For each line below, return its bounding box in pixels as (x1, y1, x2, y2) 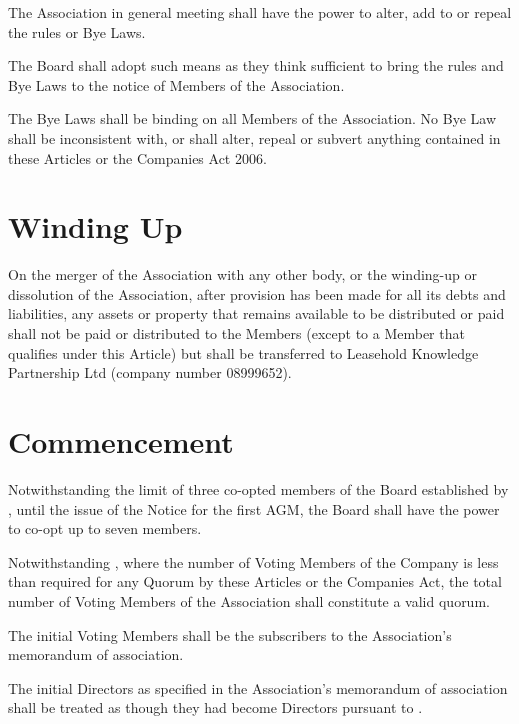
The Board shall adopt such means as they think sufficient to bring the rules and (8, 55, 504, 76)
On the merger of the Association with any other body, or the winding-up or (8, 264, 477, 285)
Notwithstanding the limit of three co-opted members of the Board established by (8, 478, 509, 499)
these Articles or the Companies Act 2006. (8, 147, 267, 168)
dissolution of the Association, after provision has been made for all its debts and (8, 283, 506, 304)
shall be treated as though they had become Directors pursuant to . (8, 697, 423, 718)
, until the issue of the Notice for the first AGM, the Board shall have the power (8, 498, 500, 519)
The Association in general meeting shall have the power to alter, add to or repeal (8, 2, 512, 22)
